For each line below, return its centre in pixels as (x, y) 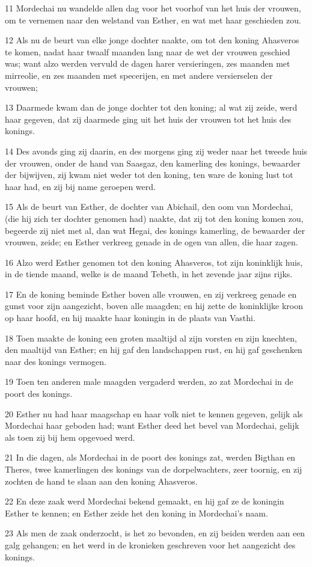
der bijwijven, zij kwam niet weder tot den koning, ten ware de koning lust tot (149, 175)
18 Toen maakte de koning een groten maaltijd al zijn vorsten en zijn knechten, (151, 338)
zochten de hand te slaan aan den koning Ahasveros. (101, 481)
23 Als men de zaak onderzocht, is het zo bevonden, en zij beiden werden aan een (155, 533)
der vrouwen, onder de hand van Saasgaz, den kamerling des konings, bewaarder (153, 163)
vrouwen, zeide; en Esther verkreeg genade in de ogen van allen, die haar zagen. (151, 242)
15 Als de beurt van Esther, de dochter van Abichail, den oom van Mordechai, (149, 207)
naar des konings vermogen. (56, 361)
